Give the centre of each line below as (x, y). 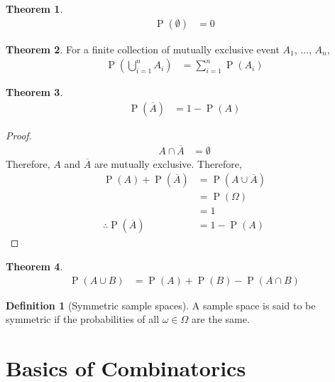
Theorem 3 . (34, 92)
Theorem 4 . (34, 266)
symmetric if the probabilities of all (83, 319)
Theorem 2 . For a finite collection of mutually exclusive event (143, 49)
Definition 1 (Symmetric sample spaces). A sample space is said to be (161, 305)
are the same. (221, 319)
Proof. (19, 135)
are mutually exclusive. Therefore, (168, 163)
